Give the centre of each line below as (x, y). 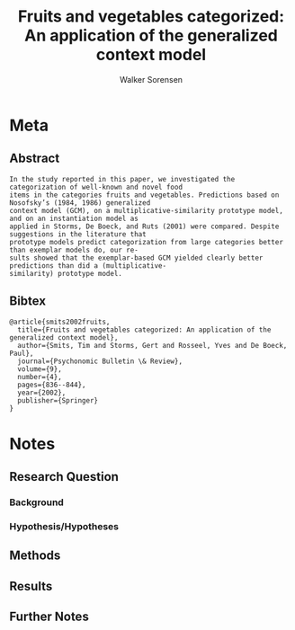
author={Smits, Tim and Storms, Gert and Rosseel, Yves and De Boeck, (152, 345)
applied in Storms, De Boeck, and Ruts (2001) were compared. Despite (144, 226)
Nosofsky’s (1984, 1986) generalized (80, 203)
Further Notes (49, 617)
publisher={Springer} (58, 400)
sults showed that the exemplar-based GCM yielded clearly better (136, 258)
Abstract (35, 159)
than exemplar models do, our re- (74, 250)
